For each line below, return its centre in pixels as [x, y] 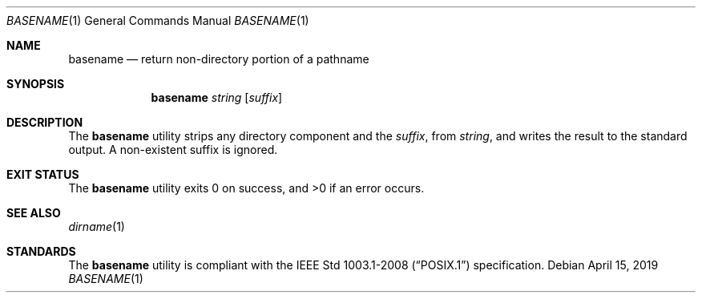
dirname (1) [97, 226]
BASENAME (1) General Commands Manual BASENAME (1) [158, 20]
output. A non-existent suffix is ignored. [173, 149]
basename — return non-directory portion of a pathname [219, 59]
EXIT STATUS [43, 174]
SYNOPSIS [36, 84]
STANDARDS [41, 251]
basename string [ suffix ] [217, 97]
